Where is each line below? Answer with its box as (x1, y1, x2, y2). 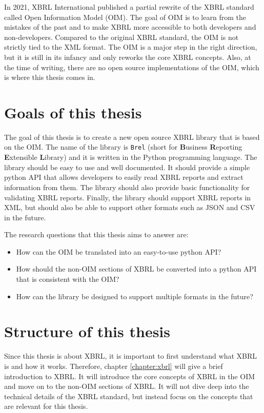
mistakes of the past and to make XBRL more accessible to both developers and (4, 22, 256, 32)
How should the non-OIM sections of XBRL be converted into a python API (16, 263, 257, 274)
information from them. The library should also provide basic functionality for (4, 181, 250, 192)
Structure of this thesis (4, 321, 170, 342)
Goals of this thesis (4, 101, 142, 122)
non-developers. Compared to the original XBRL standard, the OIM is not (4, 31, 239, 42)
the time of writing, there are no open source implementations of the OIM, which (4, 61, 259, 72)
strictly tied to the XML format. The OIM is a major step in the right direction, (4, 42, 257, 52)
